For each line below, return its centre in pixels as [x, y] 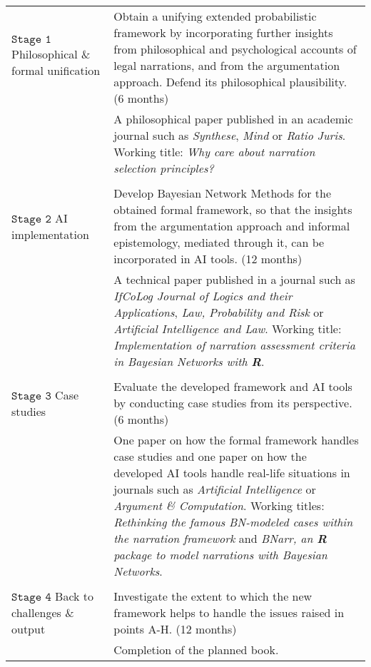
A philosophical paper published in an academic [233, 119]
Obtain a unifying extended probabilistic [215, 16]
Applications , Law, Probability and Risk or [219, 312]
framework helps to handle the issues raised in [229, 612]
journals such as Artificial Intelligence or [215, 489]
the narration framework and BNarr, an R [220, 538]
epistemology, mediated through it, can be [219, 242]
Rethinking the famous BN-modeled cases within [233, 522]
